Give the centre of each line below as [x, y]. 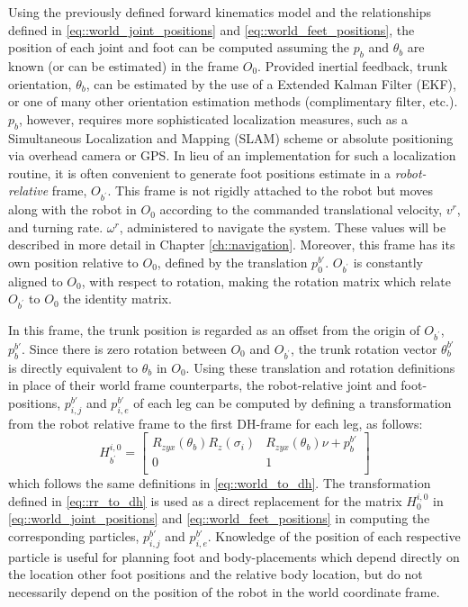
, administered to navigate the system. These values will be [283, 226]
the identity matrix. [117, 299]
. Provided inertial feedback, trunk [353, 65]
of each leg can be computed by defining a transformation [292, 402]
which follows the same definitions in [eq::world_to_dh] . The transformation [220, 483]
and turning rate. [56, 226]
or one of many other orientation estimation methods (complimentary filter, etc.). [233, 101]
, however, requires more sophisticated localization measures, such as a [213, 118]
